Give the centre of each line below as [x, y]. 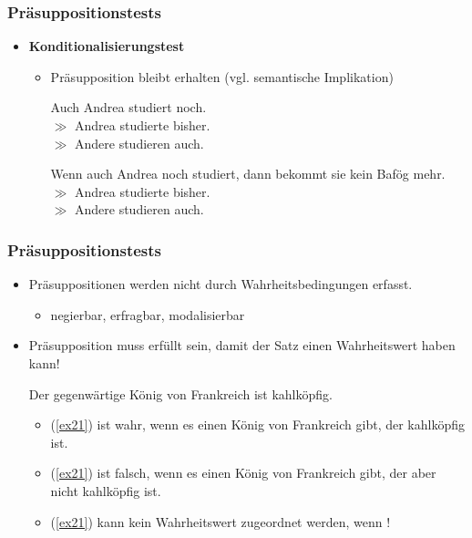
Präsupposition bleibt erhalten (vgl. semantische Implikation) [222, 76]
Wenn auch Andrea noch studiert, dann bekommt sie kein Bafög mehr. [248, 174]
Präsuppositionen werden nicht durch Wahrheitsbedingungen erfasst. [221, 284]
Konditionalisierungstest [107, 46]
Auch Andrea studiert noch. [128, 107]
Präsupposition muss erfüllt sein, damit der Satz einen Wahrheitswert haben [242, 345]
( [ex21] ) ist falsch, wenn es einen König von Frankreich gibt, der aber [243, 473]
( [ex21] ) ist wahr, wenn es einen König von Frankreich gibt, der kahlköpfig [257, 424]
